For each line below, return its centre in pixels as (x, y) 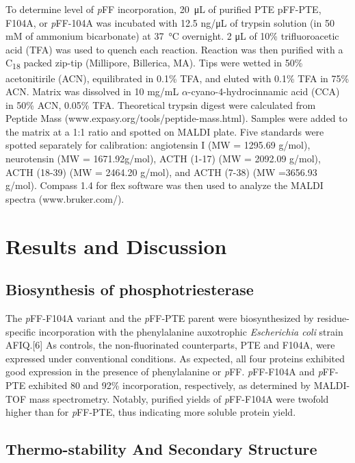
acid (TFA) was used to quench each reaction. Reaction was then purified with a (174, 49)
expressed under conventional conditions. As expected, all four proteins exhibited (175, 358)
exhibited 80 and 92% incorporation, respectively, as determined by (170, 385)
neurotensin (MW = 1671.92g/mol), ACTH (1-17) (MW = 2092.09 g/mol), (163, 159)
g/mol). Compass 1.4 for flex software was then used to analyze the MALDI (165, 185)
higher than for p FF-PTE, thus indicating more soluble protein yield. (151, 412)
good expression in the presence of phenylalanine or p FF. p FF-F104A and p (164, 372)
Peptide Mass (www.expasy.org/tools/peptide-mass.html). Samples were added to (176, 118)
